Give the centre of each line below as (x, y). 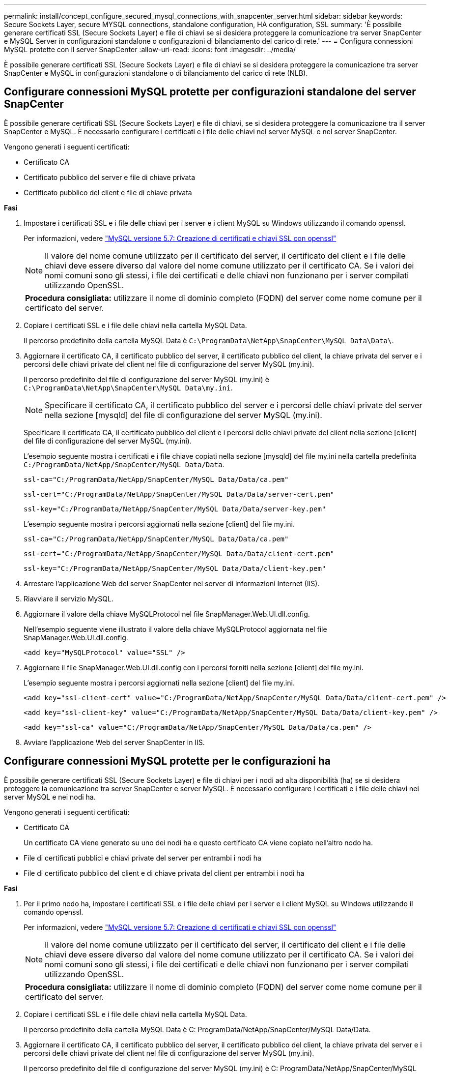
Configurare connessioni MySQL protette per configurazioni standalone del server (210, 92)
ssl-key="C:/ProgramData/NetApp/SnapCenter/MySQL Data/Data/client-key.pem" (175, 568)
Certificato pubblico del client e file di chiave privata (108, 192)
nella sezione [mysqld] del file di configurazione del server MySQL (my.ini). (183, 415)
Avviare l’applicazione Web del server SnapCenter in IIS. (114, 742)
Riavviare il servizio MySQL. (69, 598)
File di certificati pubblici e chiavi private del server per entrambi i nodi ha (142, 858)
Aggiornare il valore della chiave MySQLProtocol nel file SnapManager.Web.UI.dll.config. (167, 614)
